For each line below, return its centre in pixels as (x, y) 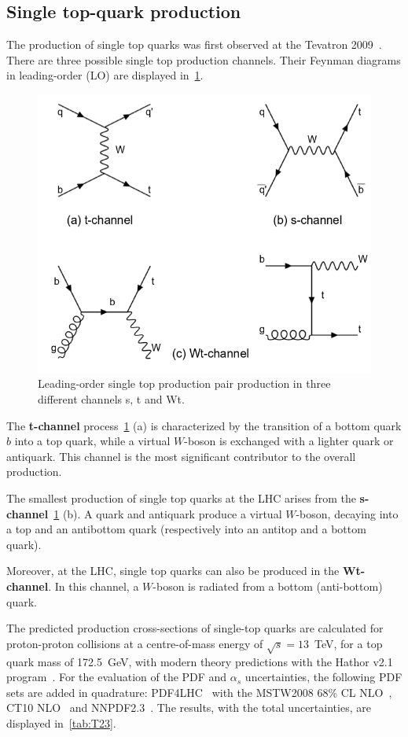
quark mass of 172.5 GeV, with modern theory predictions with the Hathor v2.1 (200, 661)
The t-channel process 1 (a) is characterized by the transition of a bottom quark (204, 425)
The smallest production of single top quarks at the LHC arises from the (181, 497)
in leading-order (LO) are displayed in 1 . (105, 75)
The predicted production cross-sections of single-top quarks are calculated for (195, 628)
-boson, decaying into (347, 513)
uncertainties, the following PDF (323, 677)
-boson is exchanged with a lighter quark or (289, 441)
